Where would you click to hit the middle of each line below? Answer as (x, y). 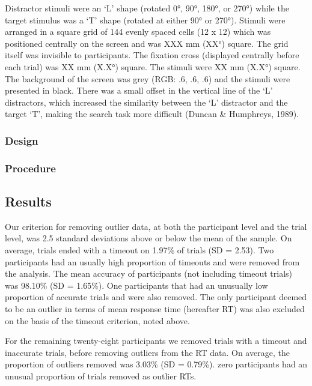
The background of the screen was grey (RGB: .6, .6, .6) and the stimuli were (148, 78)
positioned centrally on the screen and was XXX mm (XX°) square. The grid (147, 43)
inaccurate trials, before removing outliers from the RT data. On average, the (147, 352)
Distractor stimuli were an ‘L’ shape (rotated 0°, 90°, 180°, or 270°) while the (147, 8)
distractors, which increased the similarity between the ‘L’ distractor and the (146, 102)
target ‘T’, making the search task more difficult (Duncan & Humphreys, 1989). (152, 114)
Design (22, 140)
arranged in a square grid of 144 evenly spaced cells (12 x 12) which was (138, 32)
